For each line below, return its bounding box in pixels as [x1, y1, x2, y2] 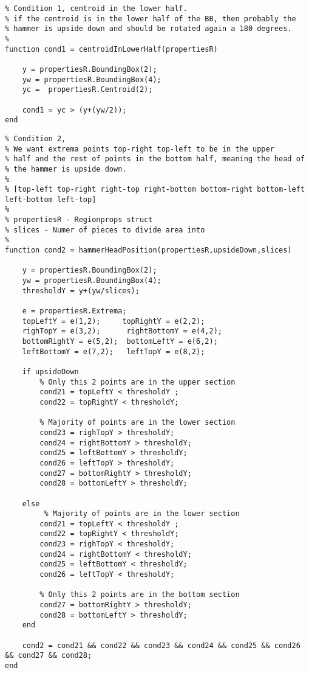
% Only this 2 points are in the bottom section [39, 590, 240, 599]
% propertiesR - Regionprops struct [5, 215, 153, 225]
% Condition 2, [5, 134, 66, 143]
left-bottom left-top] [5, 195, 97, 204]
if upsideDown [22, 367, 79, 376]
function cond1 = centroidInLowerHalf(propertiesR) [5, 44, 218, 54]
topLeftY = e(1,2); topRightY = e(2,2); [22, 316, 205, 326]
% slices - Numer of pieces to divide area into [5, 225, 205, 234]
